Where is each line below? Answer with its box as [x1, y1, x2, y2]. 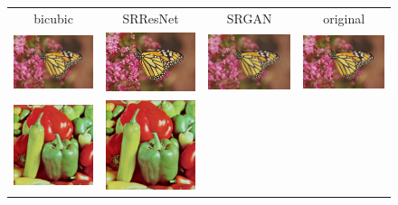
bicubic [33, 8, 73, 27]
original [323, 8, 365, 27]
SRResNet [122, 8, 179, 27]
